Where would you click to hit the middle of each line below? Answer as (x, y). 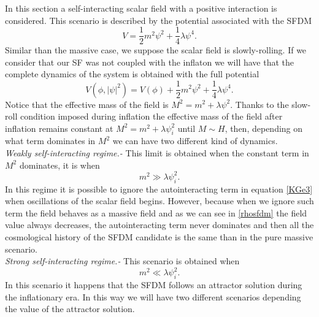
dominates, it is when (60, 165)
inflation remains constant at (59, 128)
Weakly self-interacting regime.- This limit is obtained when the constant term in (157, 153)
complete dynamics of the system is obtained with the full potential (132, 74)
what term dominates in (50, 141)
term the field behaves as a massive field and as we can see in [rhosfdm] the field (156, 212)
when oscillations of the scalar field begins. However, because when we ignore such (159, 201)
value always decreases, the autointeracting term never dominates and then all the (159, 225)
